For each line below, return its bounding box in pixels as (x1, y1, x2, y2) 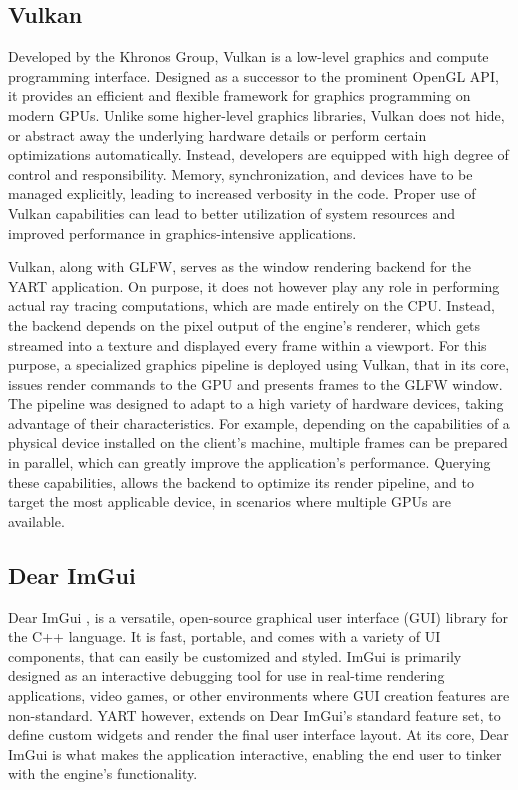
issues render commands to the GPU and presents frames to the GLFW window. (8, 373, 503, 394)
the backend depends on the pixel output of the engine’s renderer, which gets (8, 314, 481, 335)
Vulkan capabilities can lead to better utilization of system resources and (8, 202, 455, 223)
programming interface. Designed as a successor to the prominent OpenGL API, (8, 65, 499, 86)
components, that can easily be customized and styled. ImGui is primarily (8, 645, 462, 666)
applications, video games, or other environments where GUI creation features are (8, 685, 510, 706)
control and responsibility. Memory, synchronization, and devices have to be (8, 163, 473, 184)
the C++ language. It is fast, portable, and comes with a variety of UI (8, 626, 441, 647)
